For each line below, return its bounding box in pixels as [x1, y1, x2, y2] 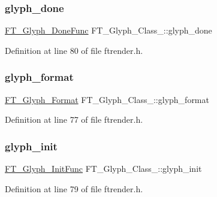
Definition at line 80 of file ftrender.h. [5, 44, 143, 56]
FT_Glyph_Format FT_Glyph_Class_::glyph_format [5, 93, 209, 105]
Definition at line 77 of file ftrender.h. [5, 113, 143, 126]
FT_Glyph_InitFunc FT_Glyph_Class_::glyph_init [5, 162, 202, 175]
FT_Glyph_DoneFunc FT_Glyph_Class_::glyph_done [5, 24, 212, 37]
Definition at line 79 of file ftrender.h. [5, 182, 143, 195]
